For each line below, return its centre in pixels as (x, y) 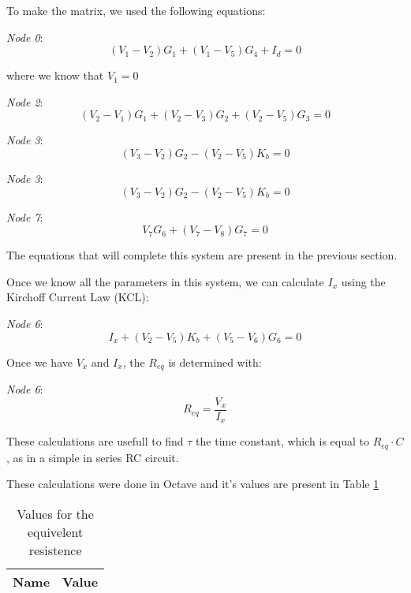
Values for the (55, 513)
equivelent (55, 531)
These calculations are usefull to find (95, 441)
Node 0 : (25, 37)
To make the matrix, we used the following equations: (136, 10)
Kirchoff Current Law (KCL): (78, 297)
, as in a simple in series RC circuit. (93, 457)
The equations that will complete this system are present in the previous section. (202, 255)
